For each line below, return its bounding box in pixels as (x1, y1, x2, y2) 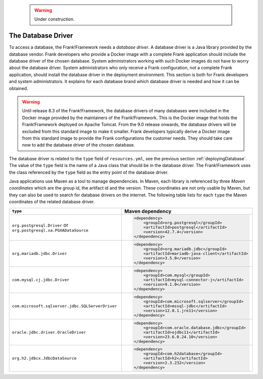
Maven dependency (124, 208, 171, 214)
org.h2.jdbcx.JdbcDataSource (12, 356, 77, 361)
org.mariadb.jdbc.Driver (12, 251, 67, 256)
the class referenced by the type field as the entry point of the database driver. (9, 169, 169, 175)
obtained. (9, 85, 28, 91)
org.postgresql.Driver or (12, 222, 69, 229)
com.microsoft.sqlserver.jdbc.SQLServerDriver (12, 303, 117, 309)
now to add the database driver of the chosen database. (22, 142, 135, 148)
